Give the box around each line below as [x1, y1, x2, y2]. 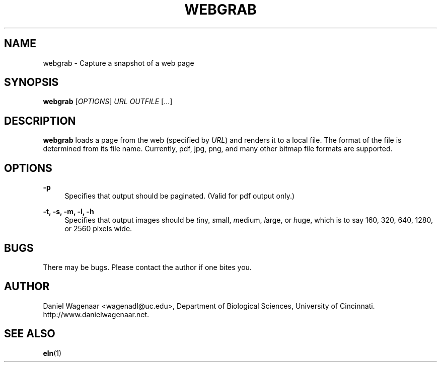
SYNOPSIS [4, 76, 59, 89]
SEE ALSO [4, 327, 55, 340]
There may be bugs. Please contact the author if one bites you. [43, 262, 252, 271]
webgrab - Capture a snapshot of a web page [43, 58, 194, 67]
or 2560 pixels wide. [64, 224, 132, 233]
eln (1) [43, 348, 62, 357]
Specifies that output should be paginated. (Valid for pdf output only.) [64, 192, 295, 201]
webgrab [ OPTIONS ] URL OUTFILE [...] [43, 97, 173, 106]
